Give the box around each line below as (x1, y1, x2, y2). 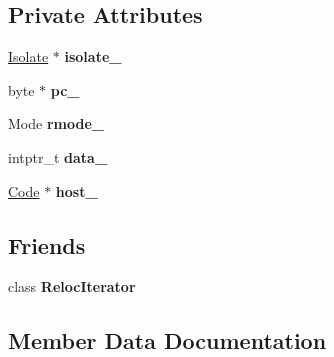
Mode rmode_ (8, 113, 104, 134)
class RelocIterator (8, 276, 136, 297)
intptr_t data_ (8, 146, 108, 167)
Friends (8, 229, 86, 260)
